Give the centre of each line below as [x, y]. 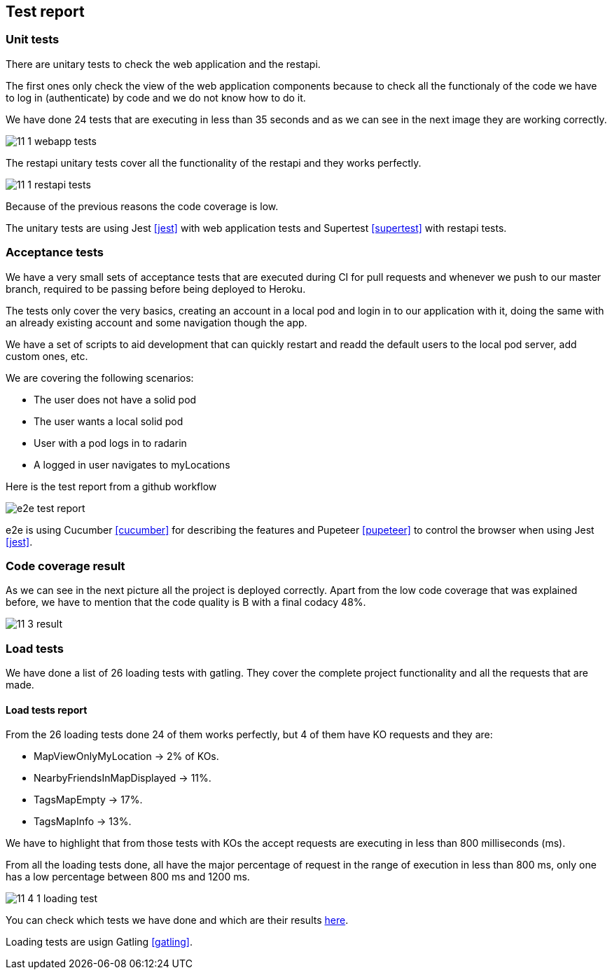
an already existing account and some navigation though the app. [157, 322]
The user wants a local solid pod [109, 421]
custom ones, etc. [47, 356]
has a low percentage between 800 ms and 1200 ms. [128, 877]
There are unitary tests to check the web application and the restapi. [163, 64]
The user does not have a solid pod [115, 399]
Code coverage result [65, 566]
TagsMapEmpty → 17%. [88, 800]
